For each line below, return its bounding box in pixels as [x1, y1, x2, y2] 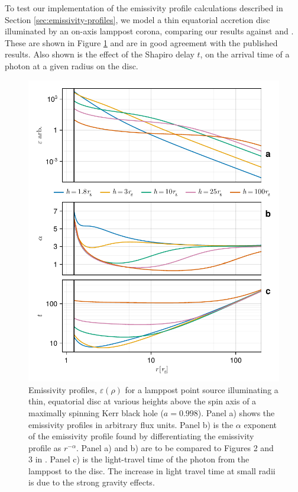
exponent [244, 418, 277, 430]
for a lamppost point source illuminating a [125, 383, 278, 395]
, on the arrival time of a [200, 48, 290, 60]
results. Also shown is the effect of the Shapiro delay [5, 48, 195, 60]
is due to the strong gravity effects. [28, 476, 155, 488]
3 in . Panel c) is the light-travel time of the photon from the [28, 453, 250, 465]
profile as [28, 441, 61, 454]
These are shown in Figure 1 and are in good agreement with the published [5, 36, 278, 49]
